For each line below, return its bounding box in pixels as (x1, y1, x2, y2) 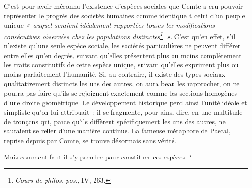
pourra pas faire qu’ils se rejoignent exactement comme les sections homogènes (4, 88, 237, 98)
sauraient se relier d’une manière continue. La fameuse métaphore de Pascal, (4, 126, 231, 136)
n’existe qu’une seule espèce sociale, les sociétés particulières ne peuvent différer (4, 41, 241, 51)
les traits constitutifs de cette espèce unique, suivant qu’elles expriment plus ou (4, 59, 239, 70)
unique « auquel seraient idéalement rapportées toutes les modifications (4, 20, 215, 30)
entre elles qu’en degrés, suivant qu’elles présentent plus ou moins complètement (4, 50, 242, 60)
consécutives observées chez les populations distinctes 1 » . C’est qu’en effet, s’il (4, 29, 236, 41)
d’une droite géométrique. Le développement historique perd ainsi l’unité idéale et (4, 97, 247, 107)
